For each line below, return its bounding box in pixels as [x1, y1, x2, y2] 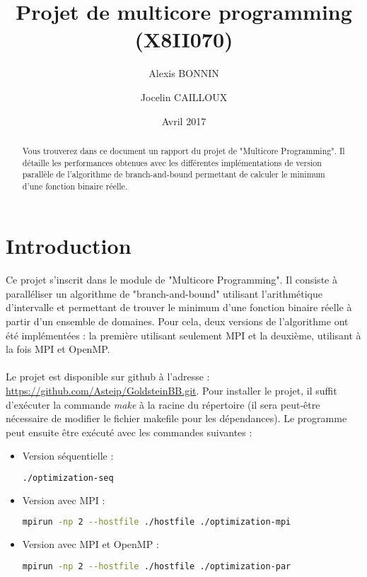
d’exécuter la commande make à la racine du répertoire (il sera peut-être [6, 397, 320, 412]
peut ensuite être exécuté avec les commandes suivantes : [6, 424, 252, 439]
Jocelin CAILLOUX [140, 89, 228, 104]
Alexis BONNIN [148, 66, 219, 81]
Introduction [6, 231, 132, 260]
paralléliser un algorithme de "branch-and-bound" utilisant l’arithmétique [6, 286, 323, 301]
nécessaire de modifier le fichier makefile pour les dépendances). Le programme [6, 411, 347, 426]
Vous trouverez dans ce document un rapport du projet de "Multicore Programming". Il [22, 144, 345, 156]
